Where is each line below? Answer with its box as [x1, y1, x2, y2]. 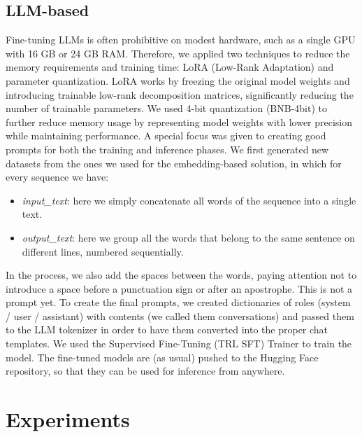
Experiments [6, 405, 130, 433]
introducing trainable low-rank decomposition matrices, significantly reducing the [6, 87, 354, 102]
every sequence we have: [6, 169, 109, 184]
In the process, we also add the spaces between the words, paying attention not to [6, 268, 357, 282]
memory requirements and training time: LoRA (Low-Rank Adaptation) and [6, 60, 334, 74]
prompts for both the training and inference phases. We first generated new [6, 141, 329, 156]
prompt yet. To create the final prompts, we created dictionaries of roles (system [6, 295, 351, 310]
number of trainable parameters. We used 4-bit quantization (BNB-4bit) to [6, 101, 327, 116]
